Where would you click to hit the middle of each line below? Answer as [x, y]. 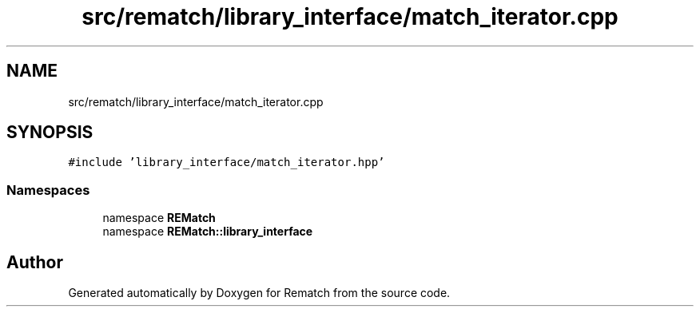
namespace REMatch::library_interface [208, 232]
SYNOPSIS [50, 133]
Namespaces [48, 190]
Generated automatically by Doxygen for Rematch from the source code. [259, 293]
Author [35, 262]
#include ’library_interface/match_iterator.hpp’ [227, 162]
